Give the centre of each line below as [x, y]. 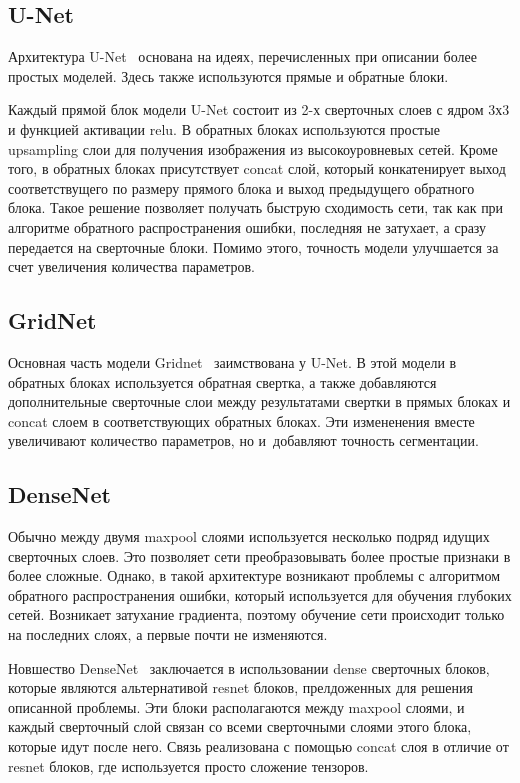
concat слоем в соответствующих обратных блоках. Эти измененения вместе [241, 420]
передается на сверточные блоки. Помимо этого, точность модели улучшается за [253, 246]
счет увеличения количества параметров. [131, 266]
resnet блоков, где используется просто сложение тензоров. [188, 765]
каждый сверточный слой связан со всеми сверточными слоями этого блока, [240, 726]
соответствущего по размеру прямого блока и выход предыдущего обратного [241, 187]
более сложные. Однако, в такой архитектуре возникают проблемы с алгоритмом [254, 575]
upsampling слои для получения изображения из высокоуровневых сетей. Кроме [253, 148]
